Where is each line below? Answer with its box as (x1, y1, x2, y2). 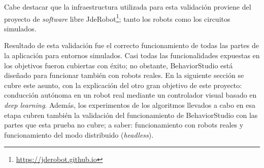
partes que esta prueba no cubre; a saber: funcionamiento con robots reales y (4, 119, 244, 130)
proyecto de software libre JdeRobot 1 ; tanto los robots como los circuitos (4, 12, 230, 24)
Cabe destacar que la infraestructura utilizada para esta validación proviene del (4, 2, 251, 12)
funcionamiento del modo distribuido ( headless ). (4, 129, 154, 140)
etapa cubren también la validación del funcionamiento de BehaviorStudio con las (4, 109, 258, 120)
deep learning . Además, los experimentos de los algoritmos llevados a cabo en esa (4, 100, 256, 110)
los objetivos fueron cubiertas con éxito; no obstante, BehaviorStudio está (4, 60, 233, 70)
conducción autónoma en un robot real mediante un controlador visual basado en (4, 90, 257, 100)
